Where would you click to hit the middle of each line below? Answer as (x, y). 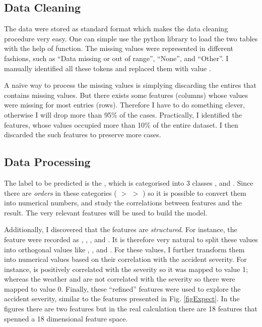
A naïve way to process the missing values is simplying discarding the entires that (130, 85)
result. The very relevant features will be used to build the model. (106, 212)
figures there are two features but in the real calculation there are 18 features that (131, 309)
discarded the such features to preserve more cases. (83, 134)
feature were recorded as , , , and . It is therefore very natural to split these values (131, 239)
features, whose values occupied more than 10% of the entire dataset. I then (121, 124)
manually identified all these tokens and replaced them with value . (108, 68)
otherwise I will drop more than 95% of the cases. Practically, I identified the (123, 114)
